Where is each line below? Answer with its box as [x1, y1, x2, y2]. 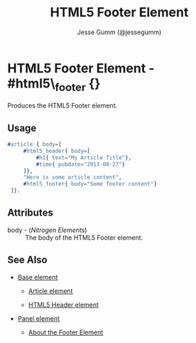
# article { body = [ [7, 141, 62, 148]
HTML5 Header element [28, 300, 99, 309]
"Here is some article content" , [23, 174, 122, 181]
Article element [28, 286, 73, 295]
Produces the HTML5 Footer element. [7, 101, 118, 110]
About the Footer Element [28, 328, 104, 337]
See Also [7, 254, 48, 266]
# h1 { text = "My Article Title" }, [36, 154, 132, 161]
